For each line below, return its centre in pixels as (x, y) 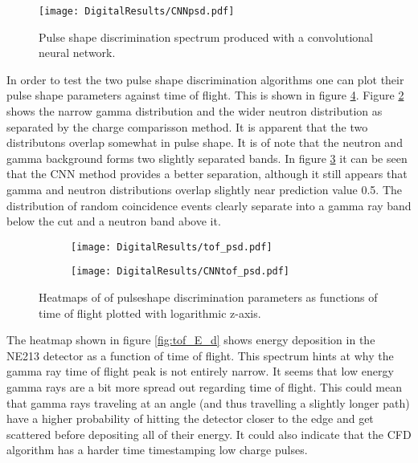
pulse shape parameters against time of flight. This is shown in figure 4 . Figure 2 (205, 95)
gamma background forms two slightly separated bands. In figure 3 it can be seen (207, 158)
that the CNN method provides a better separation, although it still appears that (207, 174)
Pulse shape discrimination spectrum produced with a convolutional (206, 37)
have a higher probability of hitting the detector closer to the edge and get (190, 418)
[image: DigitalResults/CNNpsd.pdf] (137, 11)
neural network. (77, 53)
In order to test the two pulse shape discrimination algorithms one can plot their (205, 79)
